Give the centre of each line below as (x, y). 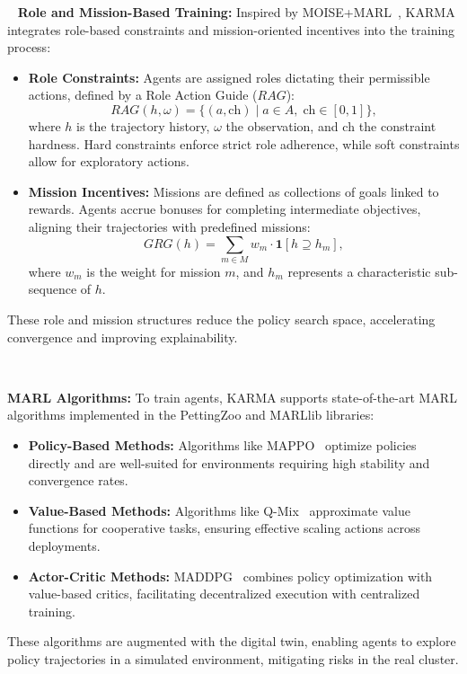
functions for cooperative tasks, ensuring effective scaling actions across (225, 528)
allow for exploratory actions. (109, 161)
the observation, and (282, 125)
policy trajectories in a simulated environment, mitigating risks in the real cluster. (233, 658)
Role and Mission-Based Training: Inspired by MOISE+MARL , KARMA (236, 12)
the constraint (397, 125)
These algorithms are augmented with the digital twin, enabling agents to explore (232, 641)
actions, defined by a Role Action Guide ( (143, 95)
